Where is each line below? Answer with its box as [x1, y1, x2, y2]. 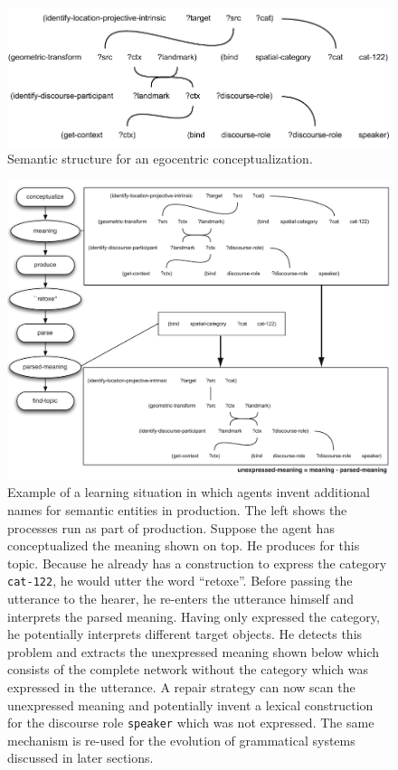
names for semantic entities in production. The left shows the [7, 500, 347, 519]
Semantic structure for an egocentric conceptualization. [7, 149, 313, 168]
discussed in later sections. [7, 748, 154, 767]
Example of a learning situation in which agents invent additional [7, 483, 370, 502]
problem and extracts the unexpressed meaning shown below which [7, 642, 380, 661]
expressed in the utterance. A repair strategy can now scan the [7, 677, 355, 696]
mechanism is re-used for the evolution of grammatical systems [7, 730, 355, 749]
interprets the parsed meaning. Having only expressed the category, [7, 606, 380, 625]
